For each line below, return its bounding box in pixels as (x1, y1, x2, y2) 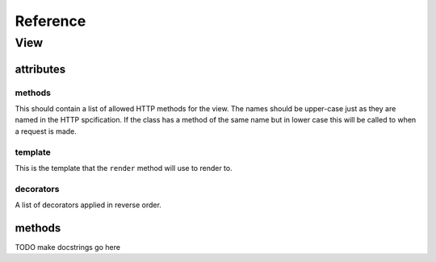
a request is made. (15, 126, 77, 136)
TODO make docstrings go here (15, 242, 121, 252)
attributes (15, 62, 66, 76)
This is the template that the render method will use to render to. (15, 163, 233, 173)
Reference (15, 12, 86, 30)
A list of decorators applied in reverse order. (15, 200, 161, 210)
